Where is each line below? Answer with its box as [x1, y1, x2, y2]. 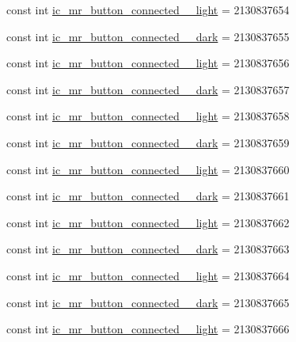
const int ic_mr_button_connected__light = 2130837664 [6, 267, 290, 283]
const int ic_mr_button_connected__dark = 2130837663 [6, 241, 290, 257]
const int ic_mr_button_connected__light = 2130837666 [6, 321, 290, 337]
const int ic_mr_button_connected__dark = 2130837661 [6, 188, 290, 204]
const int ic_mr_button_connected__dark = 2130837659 [6, 134, 290, 150]
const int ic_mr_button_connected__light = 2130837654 [6, 2, 290, 17]
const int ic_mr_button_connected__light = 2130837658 [6, 108, 290, 124]
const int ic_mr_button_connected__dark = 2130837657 [6, 81, 290, 97]
